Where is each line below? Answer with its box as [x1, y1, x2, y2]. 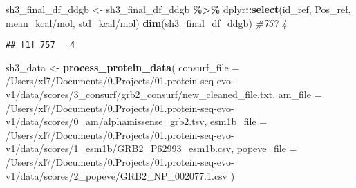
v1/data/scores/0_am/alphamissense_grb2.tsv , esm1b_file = [6, 114, 268, 129]
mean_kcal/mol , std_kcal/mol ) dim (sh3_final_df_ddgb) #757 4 [6, 15, 287, 30]
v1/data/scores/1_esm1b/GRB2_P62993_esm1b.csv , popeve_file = [6, 141, 297, 156]
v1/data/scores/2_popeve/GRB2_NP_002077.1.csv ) [6, 168, 235, 182]
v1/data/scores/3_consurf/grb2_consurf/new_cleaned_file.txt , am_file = [6, 87, 322, 102]
